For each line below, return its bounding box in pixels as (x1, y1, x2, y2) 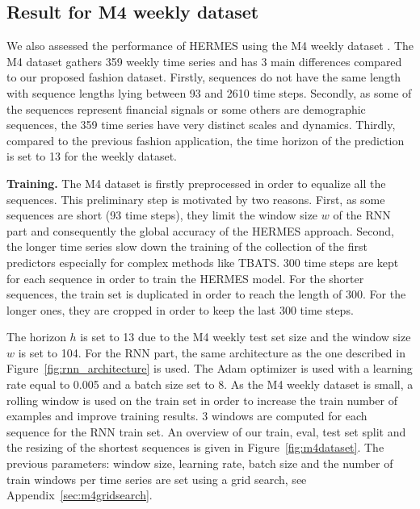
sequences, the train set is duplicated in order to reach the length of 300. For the (6, 286, 406, 302)
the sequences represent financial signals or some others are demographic (6, 100, 366, 117)
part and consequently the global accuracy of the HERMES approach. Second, (6, 222, 394, 239)
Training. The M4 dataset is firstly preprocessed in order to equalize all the (6, 174, 386, 191)
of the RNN (333, 207, 391, 223)
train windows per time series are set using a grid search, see (6, 470, 307, 487)
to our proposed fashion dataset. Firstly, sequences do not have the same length (6, 69, 401, 86)
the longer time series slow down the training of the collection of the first (6, 238, 367, 255)
